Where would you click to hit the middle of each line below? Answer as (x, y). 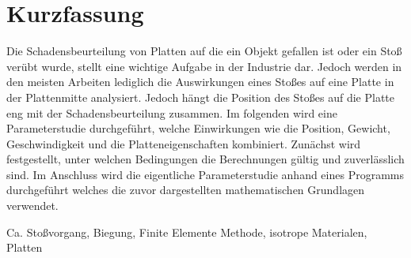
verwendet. (32, 206)
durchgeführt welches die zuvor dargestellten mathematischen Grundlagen (186, 190)
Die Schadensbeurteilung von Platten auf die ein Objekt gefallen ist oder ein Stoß (204, 51)
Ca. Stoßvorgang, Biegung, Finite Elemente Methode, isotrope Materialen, (187, 232)
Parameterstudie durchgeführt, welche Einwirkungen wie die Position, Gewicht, (198, 128)
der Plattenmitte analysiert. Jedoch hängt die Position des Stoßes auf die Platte (201, 97)
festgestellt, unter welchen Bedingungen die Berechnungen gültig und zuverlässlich (205, 159)
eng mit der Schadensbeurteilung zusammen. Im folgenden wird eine (172, 112)
